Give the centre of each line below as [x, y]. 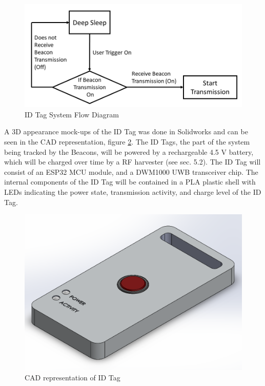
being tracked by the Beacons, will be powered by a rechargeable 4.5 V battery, [129, 151]
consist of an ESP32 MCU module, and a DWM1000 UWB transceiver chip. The [131, 171]
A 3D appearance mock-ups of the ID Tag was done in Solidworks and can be [126, 131]
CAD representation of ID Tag [73, 378]
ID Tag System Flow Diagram [72, 114]
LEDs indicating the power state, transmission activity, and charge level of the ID [133, 191]
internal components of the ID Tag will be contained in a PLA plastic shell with [130, 182]
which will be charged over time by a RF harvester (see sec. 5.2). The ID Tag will [132, 162]
